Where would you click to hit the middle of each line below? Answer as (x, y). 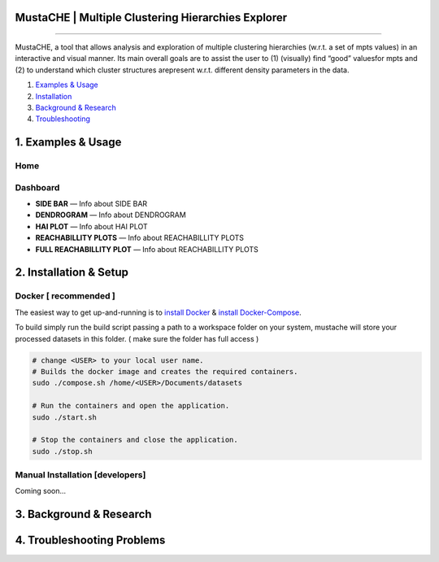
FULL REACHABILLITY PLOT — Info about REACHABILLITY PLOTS (147, 249)
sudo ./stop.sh (62, 451)
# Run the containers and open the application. (131, 406)
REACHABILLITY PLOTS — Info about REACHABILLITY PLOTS (139, 238)
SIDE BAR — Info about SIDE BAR (91, 204)
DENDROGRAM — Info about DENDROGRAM (111, 215)
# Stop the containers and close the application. (135, 440)
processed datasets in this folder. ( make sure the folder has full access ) (137, 338)
